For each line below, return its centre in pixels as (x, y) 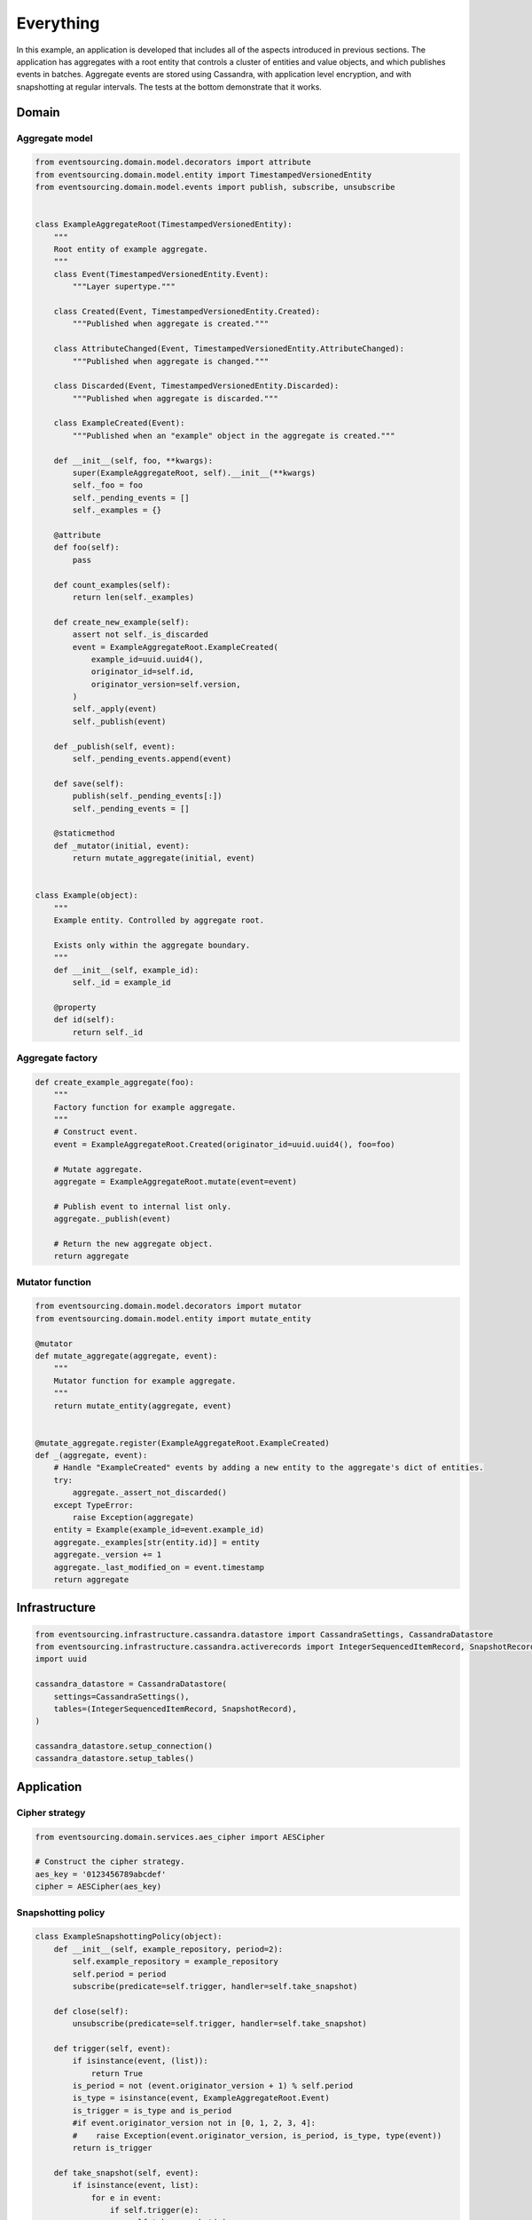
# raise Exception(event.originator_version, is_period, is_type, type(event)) (257, 2135)
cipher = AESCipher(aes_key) (98, 1887)
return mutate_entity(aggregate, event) (143, 1406)
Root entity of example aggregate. (131, 250)
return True (117, 2073)
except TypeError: (94, 1505)
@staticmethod (84, 833)
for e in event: (126, 2197)
